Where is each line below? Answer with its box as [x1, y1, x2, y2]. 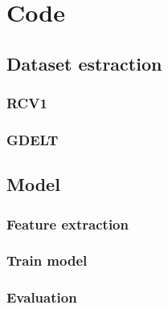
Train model [6, 250, 88, 270]
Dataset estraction [6, 51, 162, 75]
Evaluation [6, 287, 77, 307]
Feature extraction [6, 213, 129, 234]
